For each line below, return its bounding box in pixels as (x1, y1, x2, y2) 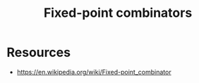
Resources (6, 44, 71, 60)
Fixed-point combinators (43, 5, 193, 21)
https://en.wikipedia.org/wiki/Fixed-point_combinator (16, 68, 171, 76)
